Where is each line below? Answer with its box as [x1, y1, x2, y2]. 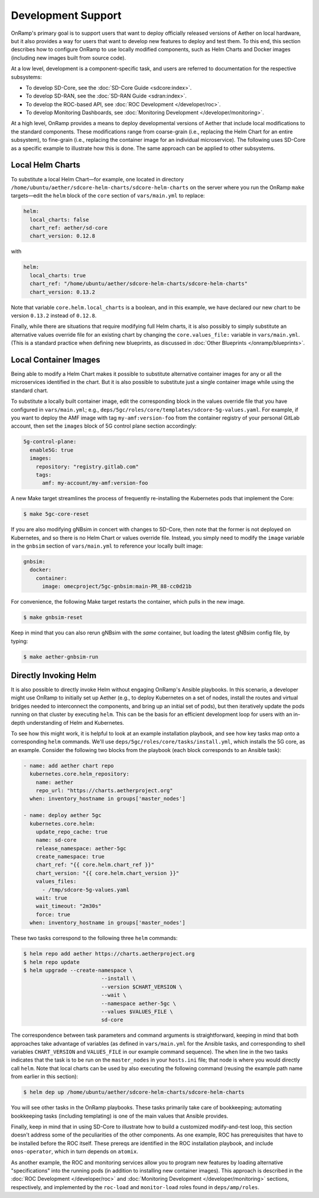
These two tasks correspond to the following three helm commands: [11, 935, 178, 942]
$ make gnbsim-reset [23, 614, 83, 621]
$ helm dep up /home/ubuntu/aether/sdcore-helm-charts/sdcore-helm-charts [23, 1089, 245, 1096]
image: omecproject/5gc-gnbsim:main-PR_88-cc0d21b [42, 583, 192, 590]
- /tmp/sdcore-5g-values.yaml [42, 886, 130, 893]
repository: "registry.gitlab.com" [35, 463, 139, 470]
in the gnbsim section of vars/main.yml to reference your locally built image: [11, 542, 203, 549]
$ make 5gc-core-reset [23, 511, 89, 517]
